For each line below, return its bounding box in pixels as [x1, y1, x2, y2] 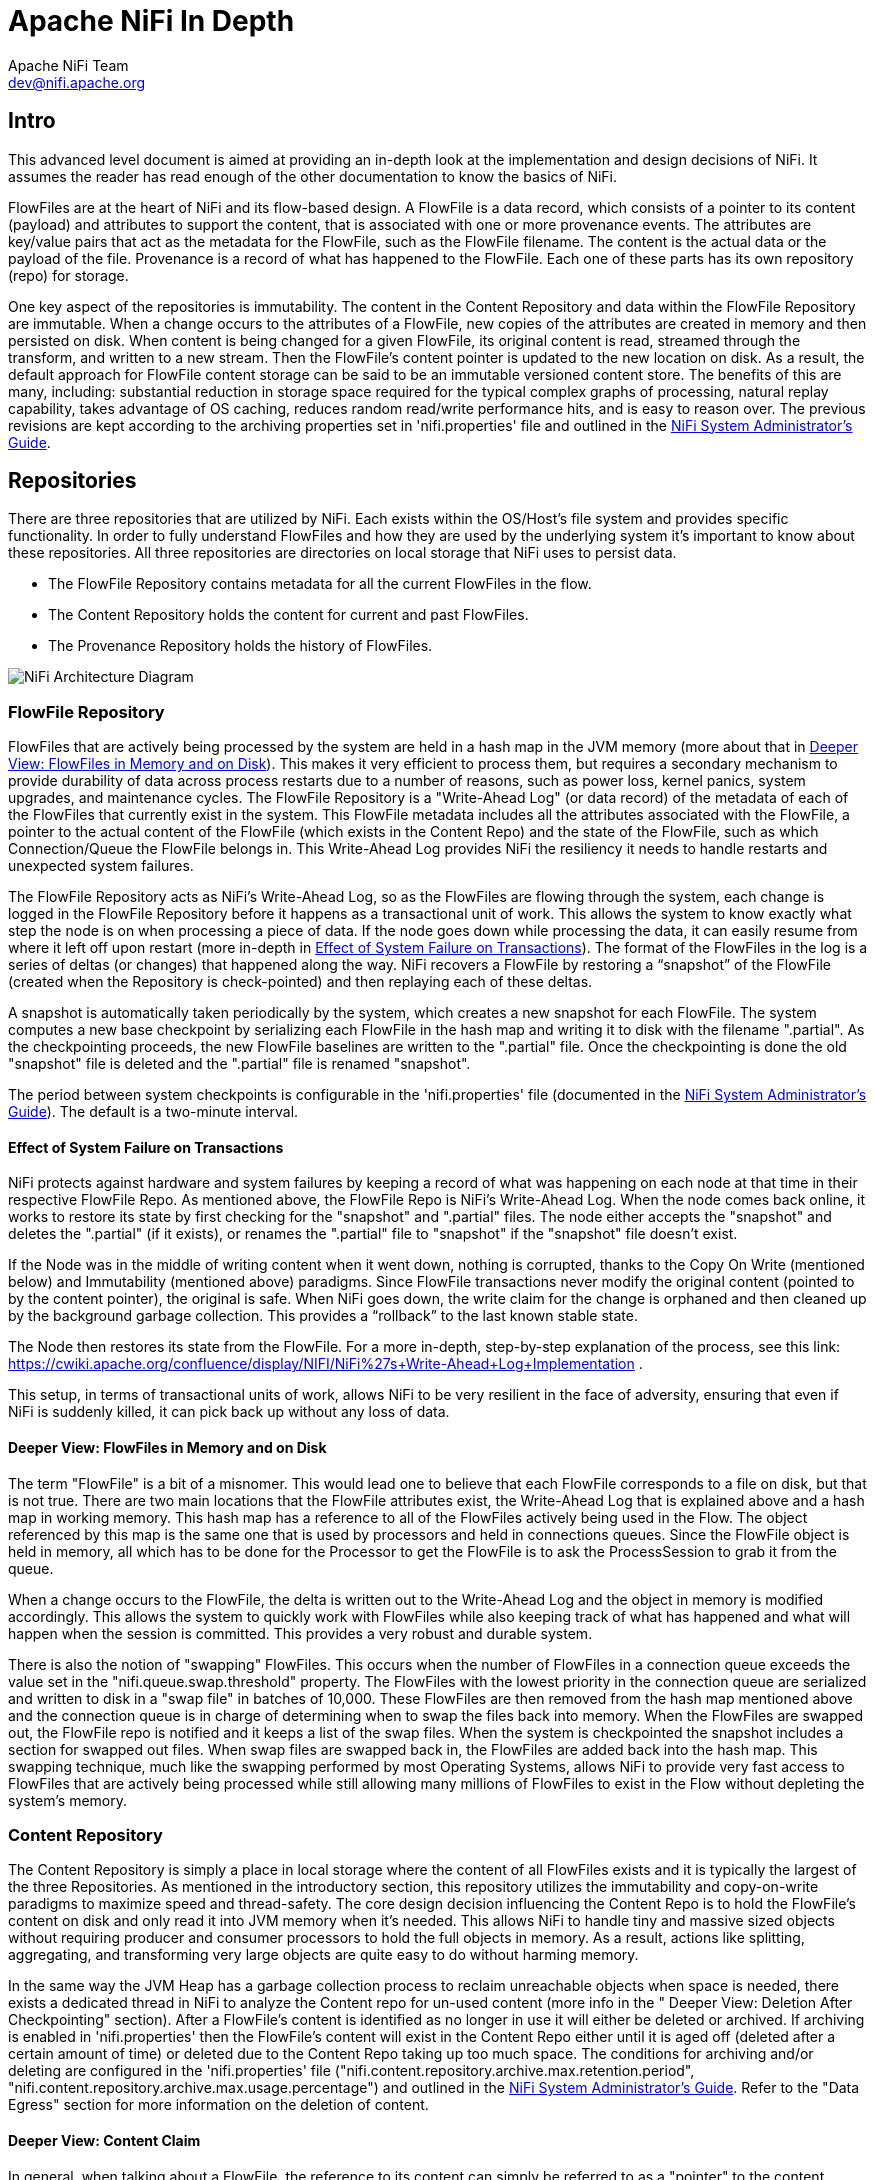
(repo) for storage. [8, 266, 129, 284]
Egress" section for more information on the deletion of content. [8, 2096, 429, 2114]
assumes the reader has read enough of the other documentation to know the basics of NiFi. [8, 167, 618, 185]
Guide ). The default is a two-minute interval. [8, 1103, 299, 1121]
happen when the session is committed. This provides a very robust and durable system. [8, 1624, 593, 1642]
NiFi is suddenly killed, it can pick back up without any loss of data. [8, 1403, 450, 1421]
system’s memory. [8, 1791, 128, 1809]
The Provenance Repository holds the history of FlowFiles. [48, 637, 433, 655]
